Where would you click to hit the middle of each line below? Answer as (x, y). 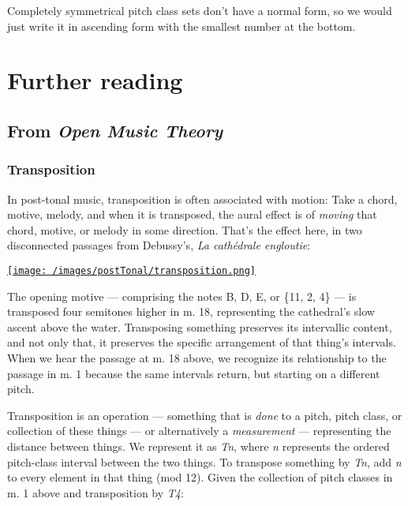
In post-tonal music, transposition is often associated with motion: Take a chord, (202, 199)
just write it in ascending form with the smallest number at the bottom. (182, 26)
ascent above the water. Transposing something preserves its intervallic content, (200, 326)
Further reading (95, 80)
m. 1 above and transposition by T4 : (95, 492)
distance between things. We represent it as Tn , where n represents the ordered (198, 446)
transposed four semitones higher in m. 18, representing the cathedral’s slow (191, 311)
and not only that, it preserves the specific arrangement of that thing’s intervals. (202, 342)
